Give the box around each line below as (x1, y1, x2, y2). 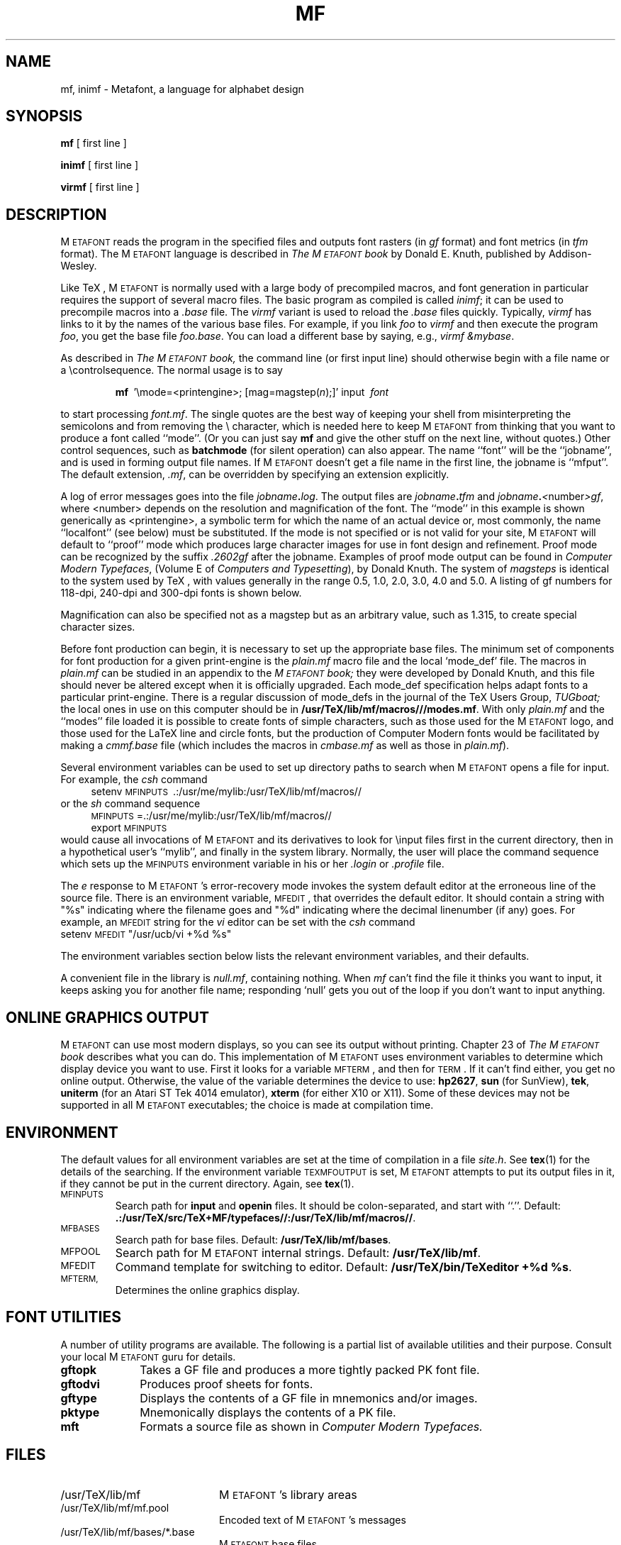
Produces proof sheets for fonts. (140, 1376, 313, 1391)
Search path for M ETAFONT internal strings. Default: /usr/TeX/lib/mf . (115, 1245, 481, 1260)
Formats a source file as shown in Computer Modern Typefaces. (140, 1419, 483, 1434)
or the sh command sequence (60, 797, 201, 810)
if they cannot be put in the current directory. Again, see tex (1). (60, 1177, 354, 1190)
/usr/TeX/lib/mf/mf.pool (60, 1501, 169, 1514)
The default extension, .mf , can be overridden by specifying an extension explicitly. (60, 468, 449, 481)
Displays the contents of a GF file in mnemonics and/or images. (140, 1390, 478, 1405)
